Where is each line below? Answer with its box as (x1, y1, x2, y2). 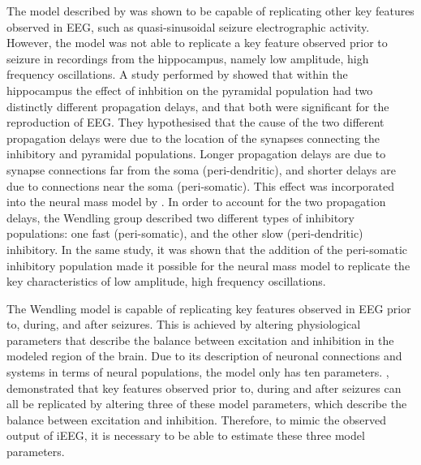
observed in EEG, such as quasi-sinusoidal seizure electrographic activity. (6, 18, 370, 35)
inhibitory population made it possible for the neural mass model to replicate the (6, 256, 410, 273)
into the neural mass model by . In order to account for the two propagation (6, 193, 386, 210)
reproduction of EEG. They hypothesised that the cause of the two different (6, 114, 384, 131)
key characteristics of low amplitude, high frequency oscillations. (6, 273, 326, 290)
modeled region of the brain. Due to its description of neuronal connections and (6, 347, 402, 364)
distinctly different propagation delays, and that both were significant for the (6, 97, 389, 114)
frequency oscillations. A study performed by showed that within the (6, 66, 348, 83)
